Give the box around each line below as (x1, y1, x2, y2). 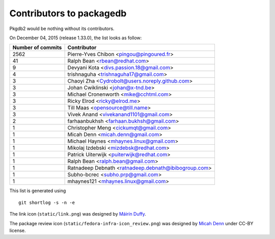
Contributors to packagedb (9, 8, 127, 19)
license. (9, 227, 26, 233)
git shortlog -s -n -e (18, 199, 75, 205)
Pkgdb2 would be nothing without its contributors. (9, 25, 115, 32)
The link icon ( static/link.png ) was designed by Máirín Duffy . (9, 211, 146, 217)
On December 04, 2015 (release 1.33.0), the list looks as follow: (9, 35, 142, 41)
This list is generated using (9, 188, 66, 194)
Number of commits (12, 44, 62, 51)
